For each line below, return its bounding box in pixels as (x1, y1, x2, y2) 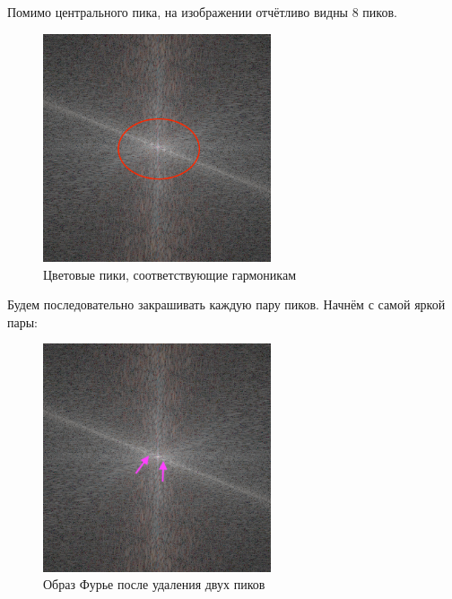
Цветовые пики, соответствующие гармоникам (43, 265, 297, 283)
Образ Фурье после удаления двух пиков (43, 575, 265, 594)
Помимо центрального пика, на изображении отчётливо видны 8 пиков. (7, 3, 397, 21)
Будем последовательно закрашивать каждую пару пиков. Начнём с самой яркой (7, 295, 446, 314)
